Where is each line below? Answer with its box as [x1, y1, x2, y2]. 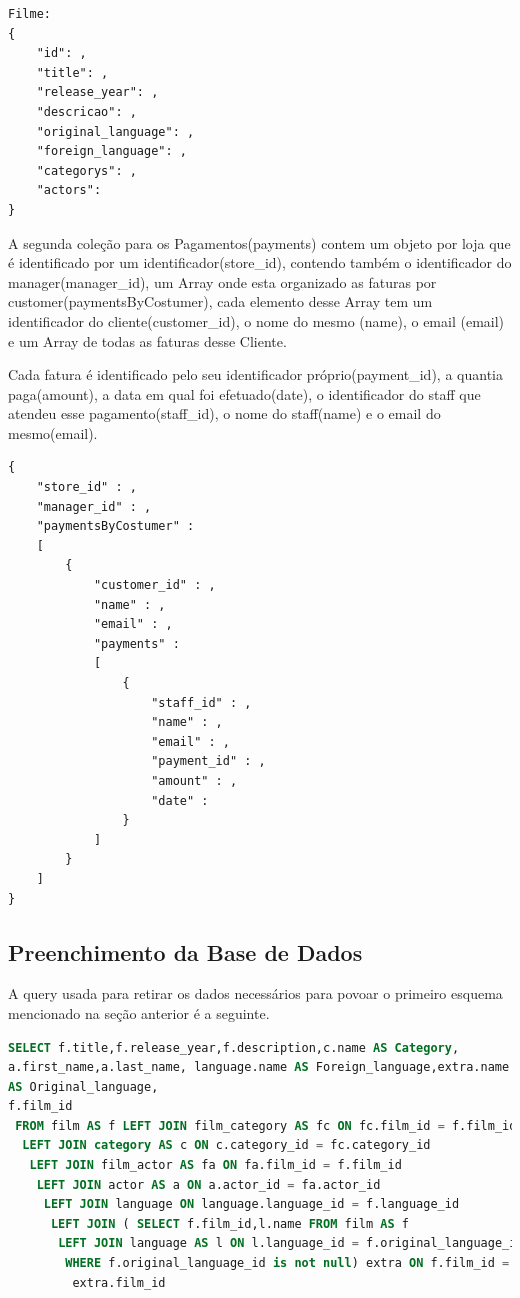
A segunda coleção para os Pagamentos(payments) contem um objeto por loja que [8, 232, 511, 253]
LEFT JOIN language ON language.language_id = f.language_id [43, 1197, 460, 1212]
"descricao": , [36, 104, 137, 119]
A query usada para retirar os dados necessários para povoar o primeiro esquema [8, 983, 503, 1004]
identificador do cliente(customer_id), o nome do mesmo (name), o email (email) [8, 310, 505, 331]
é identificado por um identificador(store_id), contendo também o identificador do [8, 252, 512, 273]
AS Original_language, [8, 1079, 159, 1094]
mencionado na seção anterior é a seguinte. [8, 1002, 270, 1023]
